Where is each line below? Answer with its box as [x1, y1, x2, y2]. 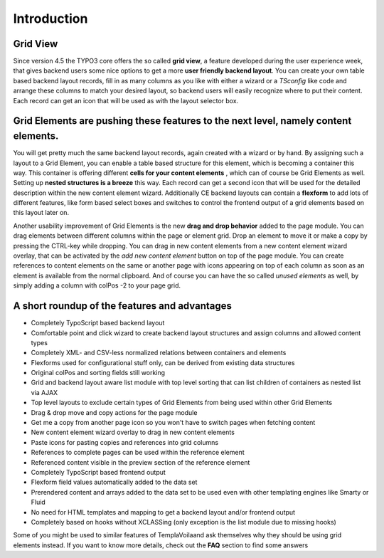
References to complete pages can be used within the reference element [31, 448, 245, 457]
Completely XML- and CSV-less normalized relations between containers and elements [31, 349, 287, 357]
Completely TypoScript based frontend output [31, 468, 166, 476]
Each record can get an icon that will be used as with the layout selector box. [13, 96, 239, 105]
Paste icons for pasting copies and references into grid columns [31, 438, 219, 446]
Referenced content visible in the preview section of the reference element [31, 458, 250, 466]
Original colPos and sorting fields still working [31, 369, 166, 377]
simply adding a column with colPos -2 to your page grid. [13, 281, 181, 290]
